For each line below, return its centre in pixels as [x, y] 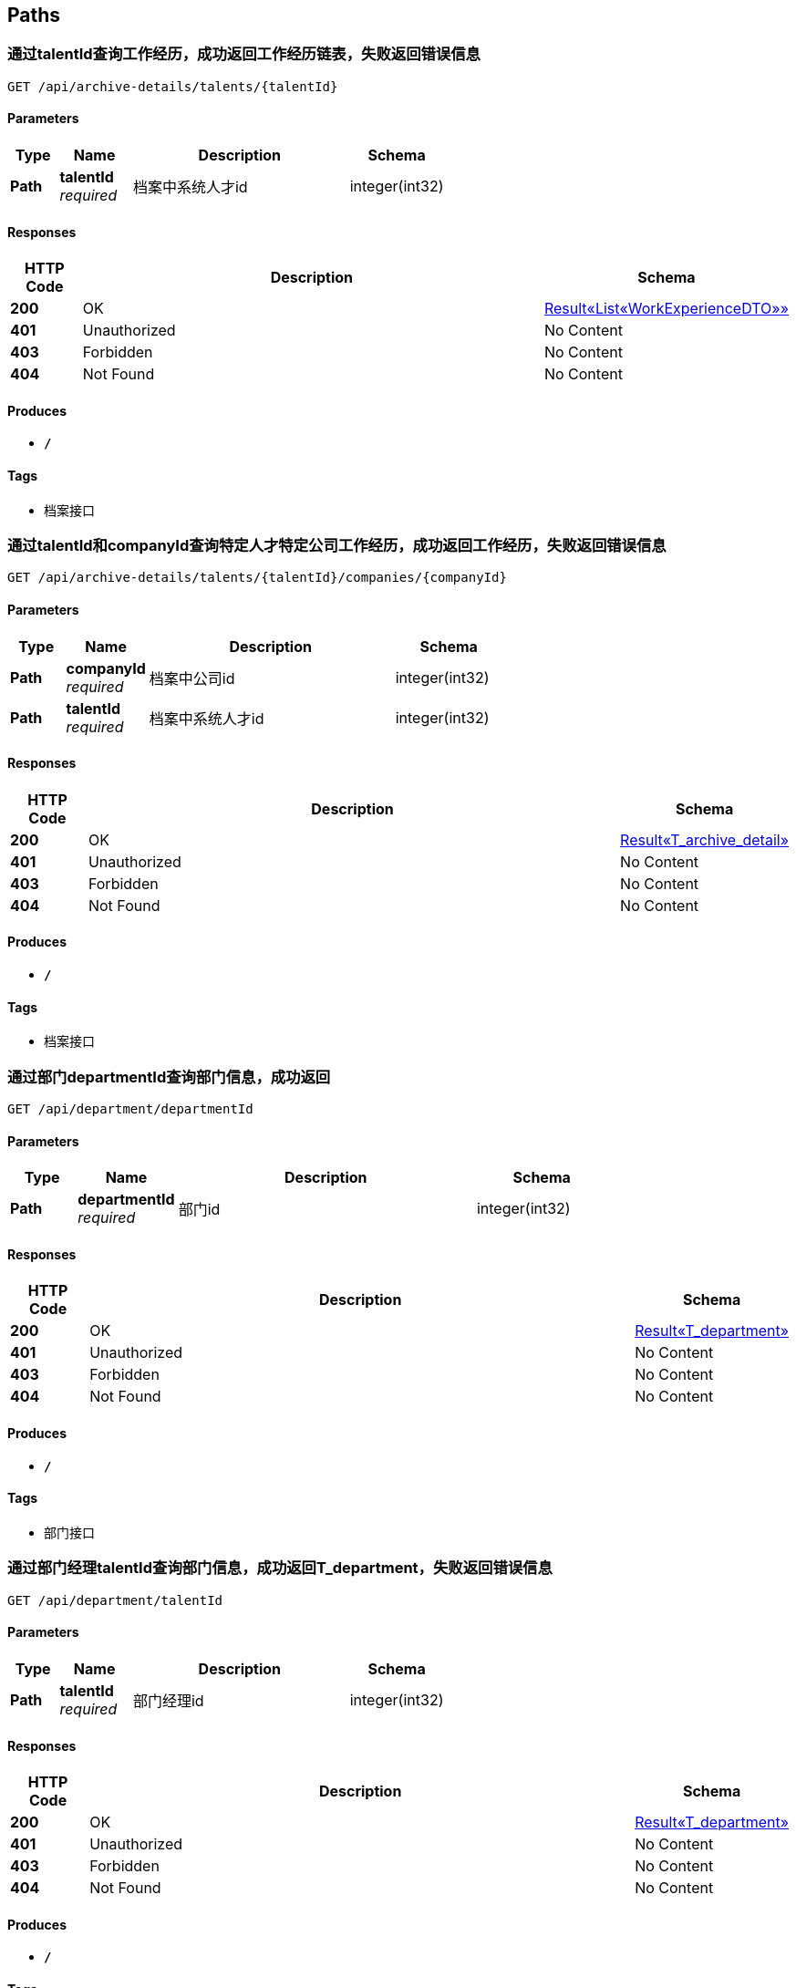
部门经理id [168, 1700]
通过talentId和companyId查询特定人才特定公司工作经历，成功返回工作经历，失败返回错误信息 [337, 546]
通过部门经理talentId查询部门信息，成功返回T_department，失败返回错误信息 [280, 1568]
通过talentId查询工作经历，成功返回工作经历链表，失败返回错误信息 [244, 54]
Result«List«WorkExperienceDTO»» [666, 309]
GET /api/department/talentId [115, 1600]
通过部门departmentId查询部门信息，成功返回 [169, 1077]
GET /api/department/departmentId [130, 1109]
